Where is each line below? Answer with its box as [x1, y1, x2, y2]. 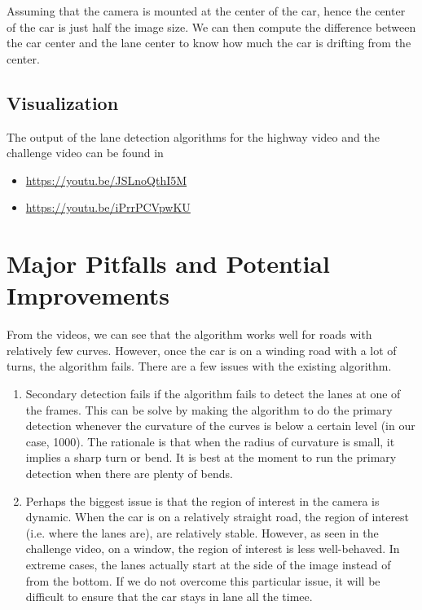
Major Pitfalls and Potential [7, 247, 330, 280]
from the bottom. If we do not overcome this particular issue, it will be [25, 572, 380, 589]
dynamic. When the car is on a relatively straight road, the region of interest [25, 508, 410, 525]
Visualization [7, 90, 119, 115]
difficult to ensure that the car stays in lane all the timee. [25, 588, 313, 605]
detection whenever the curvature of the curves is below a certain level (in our [25, 417, 415, 434]
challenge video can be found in [7, 144, 164, 161]
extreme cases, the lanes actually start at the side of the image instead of [25, 555, 391, 573]
